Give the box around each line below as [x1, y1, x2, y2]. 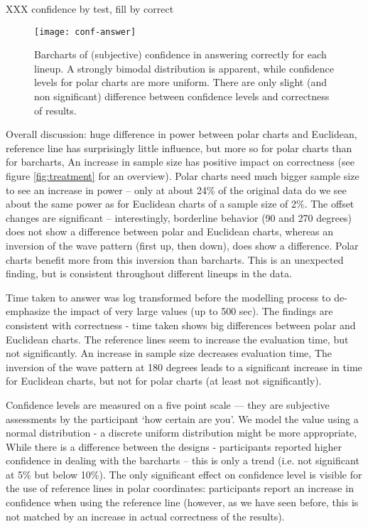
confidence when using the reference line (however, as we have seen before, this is [6, 495, 359, 510]
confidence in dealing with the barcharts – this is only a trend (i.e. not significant [6, 453, 359, 468]
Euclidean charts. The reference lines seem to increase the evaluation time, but [6, 331, 349, 346]
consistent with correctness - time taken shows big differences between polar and [6, 317, 356, 332]
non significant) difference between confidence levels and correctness [34, 89, 330, 104]
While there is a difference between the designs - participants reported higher [6, 439, 342, 454]
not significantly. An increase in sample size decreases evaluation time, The [6, 346, 332, 360]
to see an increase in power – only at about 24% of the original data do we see [6, 182, 347, 197]
